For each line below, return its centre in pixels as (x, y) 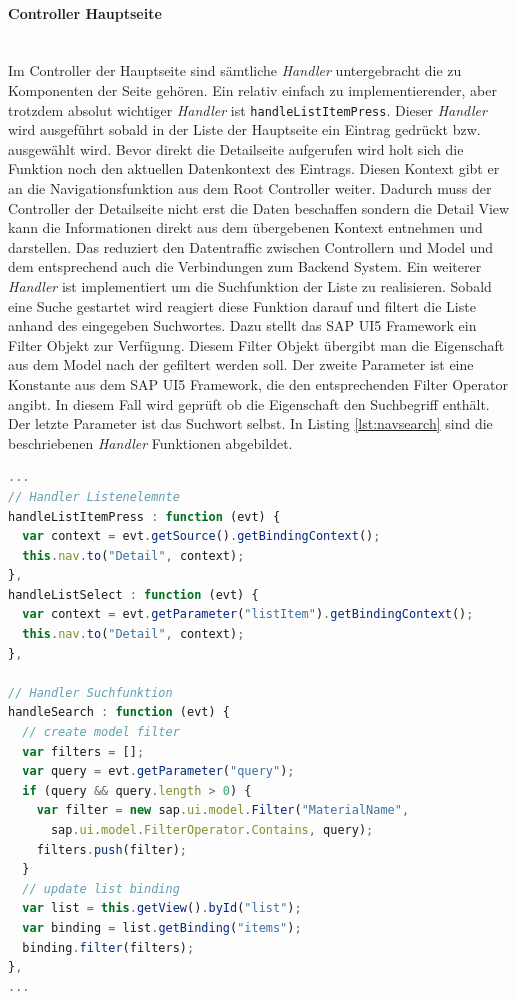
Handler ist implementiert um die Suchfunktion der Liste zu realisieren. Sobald (250, 285)
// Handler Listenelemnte (94, 496)
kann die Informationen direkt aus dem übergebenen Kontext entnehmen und (245, 227)
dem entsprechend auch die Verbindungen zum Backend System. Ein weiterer (245, 266)
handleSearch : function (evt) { (119, 712)
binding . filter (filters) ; (108, 947)
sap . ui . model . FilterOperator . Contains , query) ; (212, 830)
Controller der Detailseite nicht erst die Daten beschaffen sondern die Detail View (259, 207)
